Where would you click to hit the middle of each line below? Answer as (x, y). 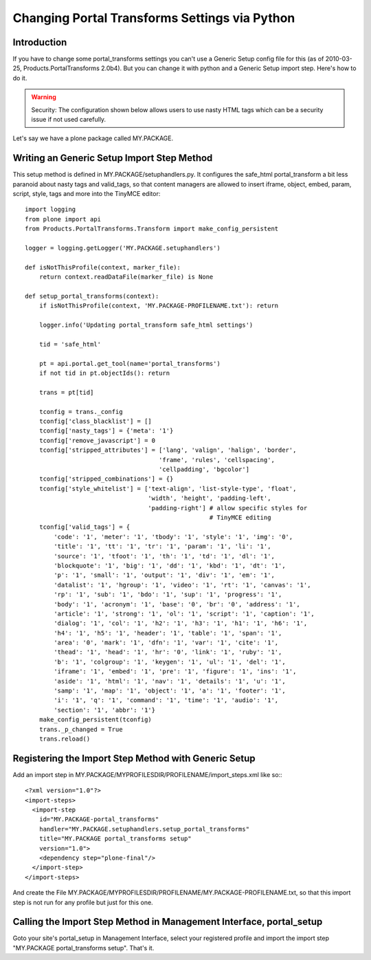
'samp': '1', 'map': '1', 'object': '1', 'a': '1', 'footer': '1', (170, 691)
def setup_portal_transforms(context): (92, 296)
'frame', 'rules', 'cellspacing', (216, 460)
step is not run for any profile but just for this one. (83, 902)
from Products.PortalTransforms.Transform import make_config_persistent (152, 229)
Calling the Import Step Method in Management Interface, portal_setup (168, 922)
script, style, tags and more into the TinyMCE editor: (87, 194)
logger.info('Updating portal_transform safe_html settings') (146, 325)
